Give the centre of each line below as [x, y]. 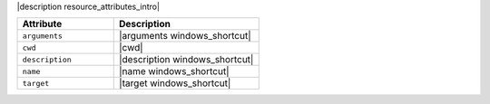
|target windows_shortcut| [175, 83]
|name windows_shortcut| [174, 71]
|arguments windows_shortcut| [185, 36]
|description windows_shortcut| [186, 60]
